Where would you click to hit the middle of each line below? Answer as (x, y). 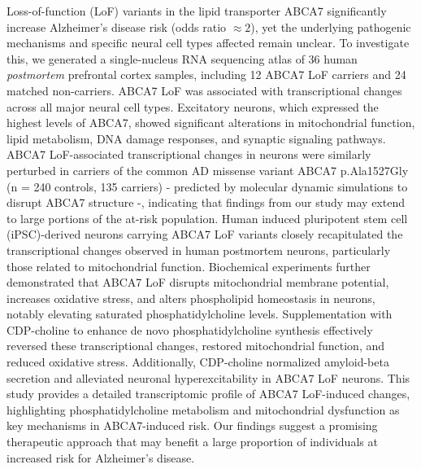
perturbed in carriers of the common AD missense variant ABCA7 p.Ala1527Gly (208, 170)
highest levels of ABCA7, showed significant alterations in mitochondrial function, (211, 123)
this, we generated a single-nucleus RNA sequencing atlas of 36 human (182, 58)
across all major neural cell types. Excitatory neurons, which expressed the (193, 106)
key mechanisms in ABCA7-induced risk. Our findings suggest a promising (192, 425)
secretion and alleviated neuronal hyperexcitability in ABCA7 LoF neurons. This (208, 377)
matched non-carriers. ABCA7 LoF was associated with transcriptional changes (204, 90)
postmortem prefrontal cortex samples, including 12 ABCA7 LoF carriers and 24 (206, 75)
